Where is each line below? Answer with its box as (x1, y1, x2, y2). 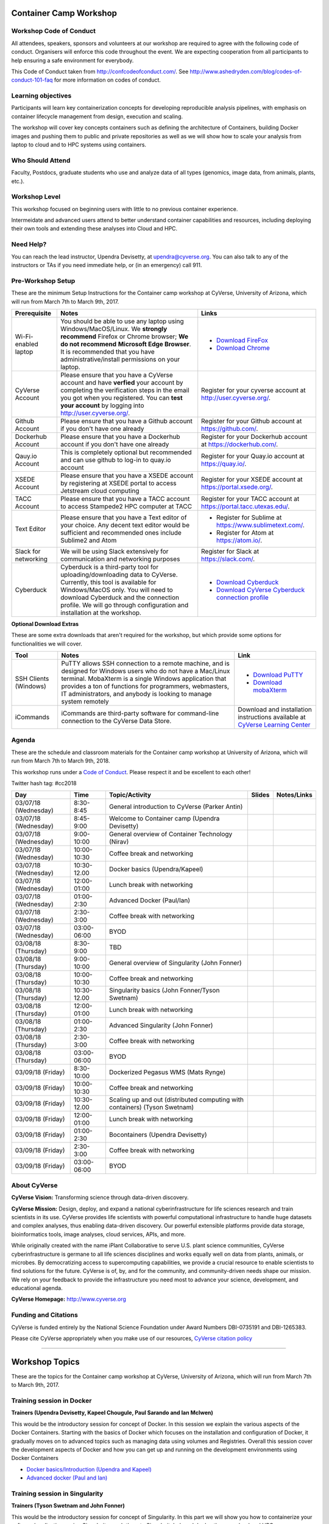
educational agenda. (11, 1284, 63, 1292)
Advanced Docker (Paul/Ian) (108, 896, 191, 905)
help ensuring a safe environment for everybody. (11, 57, 134, 64)
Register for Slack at (201, 547, 260, 555)
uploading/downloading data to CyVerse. (60, 570, 178, 579)
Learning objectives (11, 91, 72, 100)
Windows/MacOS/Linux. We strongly (60, 324, 168, 333)
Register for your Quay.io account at (201, 452, 305, 460)
